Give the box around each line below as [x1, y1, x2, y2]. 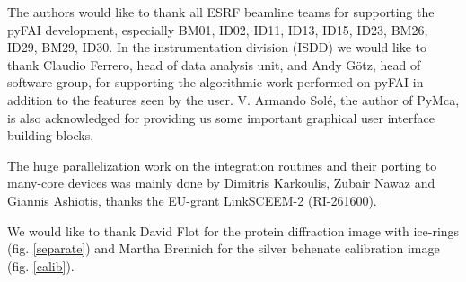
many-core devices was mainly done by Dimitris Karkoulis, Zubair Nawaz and [7, 173, 435, 192]
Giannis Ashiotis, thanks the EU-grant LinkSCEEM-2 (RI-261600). [7, 190, 377, 209]
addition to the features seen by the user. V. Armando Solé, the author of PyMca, [7, 90, 460, 109]
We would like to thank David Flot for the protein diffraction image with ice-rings [7, 221, 460, 240]
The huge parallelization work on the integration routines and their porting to [7, 155, 437, 174]
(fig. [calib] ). [7, 256, 75, 275]
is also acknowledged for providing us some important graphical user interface [7, 108, 435, 127]
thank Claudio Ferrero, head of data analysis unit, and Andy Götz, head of [7, 55, 421, 74]
